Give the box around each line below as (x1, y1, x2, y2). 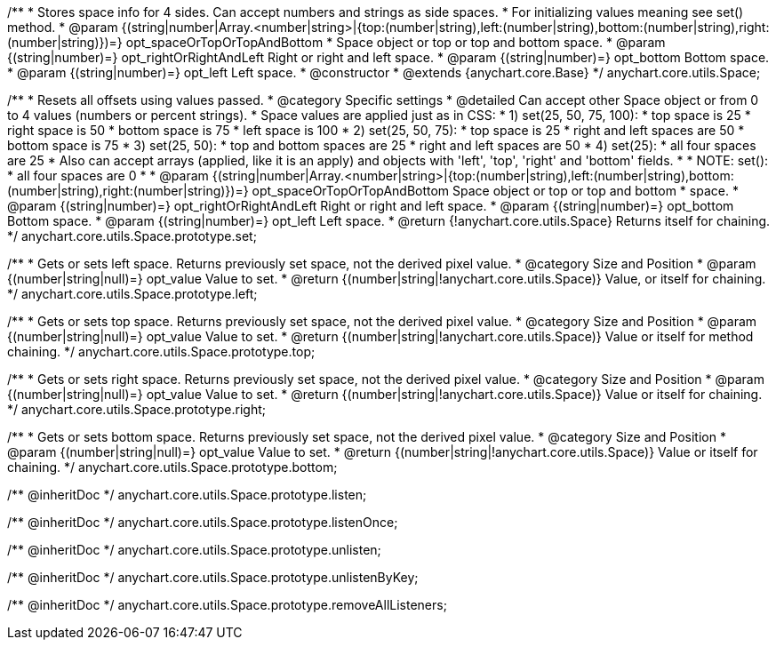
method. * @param (7, 20, 118, 35)
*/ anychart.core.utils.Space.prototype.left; (7, 286, 258, 301)
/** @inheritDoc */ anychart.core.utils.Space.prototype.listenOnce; (7, 515, 398, 530)
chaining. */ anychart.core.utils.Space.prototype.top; (7, 344, 316, 359)
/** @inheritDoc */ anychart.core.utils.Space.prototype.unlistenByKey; (7, 570, 419, 585)
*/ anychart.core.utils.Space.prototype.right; (7, 402, 266, 417)
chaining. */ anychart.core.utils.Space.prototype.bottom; (7, 459, 338, 475)
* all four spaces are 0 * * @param (7, 168, 209, 183)
